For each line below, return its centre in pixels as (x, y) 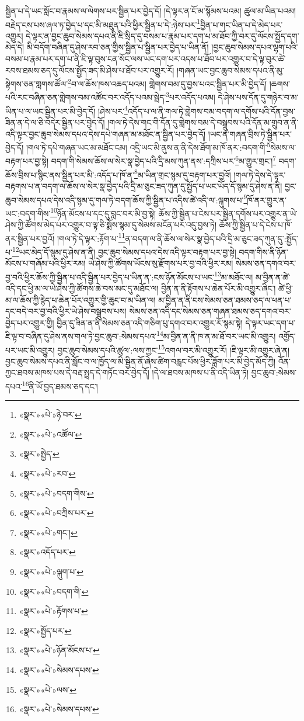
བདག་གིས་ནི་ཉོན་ (263, 252)
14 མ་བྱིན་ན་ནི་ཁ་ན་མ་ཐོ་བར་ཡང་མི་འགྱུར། (216, 335)
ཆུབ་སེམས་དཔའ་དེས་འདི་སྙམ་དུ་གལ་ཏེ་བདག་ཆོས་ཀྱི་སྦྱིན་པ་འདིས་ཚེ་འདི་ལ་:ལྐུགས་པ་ (125, 200)
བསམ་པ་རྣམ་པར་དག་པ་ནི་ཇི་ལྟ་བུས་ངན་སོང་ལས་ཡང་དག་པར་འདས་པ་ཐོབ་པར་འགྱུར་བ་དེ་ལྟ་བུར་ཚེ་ (146, 59)
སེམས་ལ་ (283, 147)
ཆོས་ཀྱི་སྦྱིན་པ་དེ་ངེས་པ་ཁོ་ (256, 224)
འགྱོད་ (287, 336)
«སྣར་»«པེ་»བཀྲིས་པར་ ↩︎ (56, 513)
